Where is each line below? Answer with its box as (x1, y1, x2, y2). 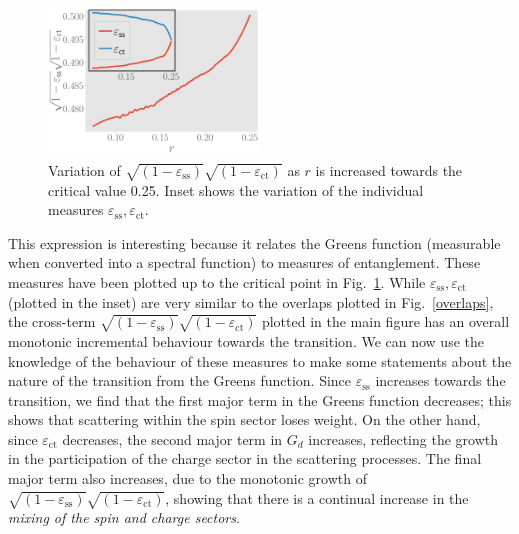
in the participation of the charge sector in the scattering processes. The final (8, 448, 482, 469)
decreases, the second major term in (62, 428, 283, 449)
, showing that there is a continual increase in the (165, 487, 469, 508)
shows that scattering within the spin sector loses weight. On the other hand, (8, 409, 481, 430)
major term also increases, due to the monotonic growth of (8, 468, 367, 489)
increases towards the (375, 370, 506, 391)
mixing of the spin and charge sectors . (8, 507, 240, 528)
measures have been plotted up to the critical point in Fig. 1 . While (8, 271, 426, 292)
